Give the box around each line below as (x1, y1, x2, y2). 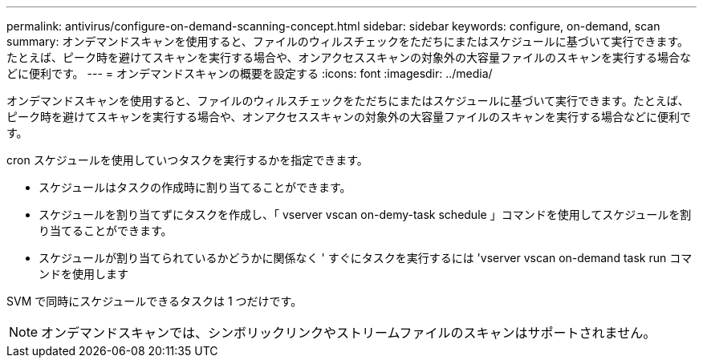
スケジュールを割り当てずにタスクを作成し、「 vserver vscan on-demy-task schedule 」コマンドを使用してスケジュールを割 (39, 208, 692, 221)
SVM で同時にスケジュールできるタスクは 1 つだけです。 (6, 294, 303, 308)
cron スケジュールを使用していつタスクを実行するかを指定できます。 (6, 153, 368, 167)
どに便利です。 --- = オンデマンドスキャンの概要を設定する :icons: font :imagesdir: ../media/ (6, 67, 493, 80)
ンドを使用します (39, 267, 128, 281)
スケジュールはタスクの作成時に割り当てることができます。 (39, 180, 351, 194)
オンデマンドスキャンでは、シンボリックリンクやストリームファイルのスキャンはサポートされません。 (41, 325, 656, 341)
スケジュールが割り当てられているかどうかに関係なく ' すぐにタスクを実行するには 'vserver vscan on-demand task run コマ (39, 251, 693, 265)
